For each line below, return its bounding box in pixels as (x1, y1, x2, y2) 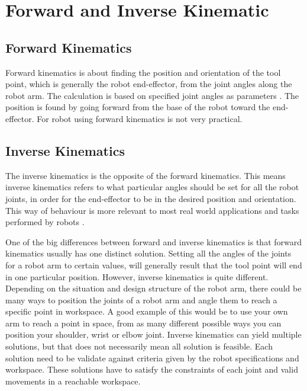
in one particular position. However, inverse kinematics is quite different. (5, 270, 269, 283)
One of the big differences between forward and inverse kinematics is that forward (5, 235, 302, 248)
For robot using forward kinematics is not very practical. (37, 112, 243, 124)
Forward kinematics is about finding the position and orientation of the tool (5, 66, 281, 78)
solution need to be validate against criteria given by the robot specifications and (5, 351, 299, 364)
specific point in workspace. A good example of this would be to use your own (5, 305, 288, 318)
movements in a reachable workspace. (5, 374, 141, 387)
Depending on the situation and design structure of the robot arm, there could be (5, 282, 302, 294)
